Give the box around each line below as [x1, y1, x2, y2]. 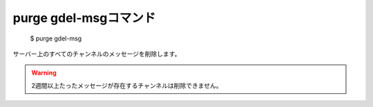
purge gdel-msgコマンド [12, 10, 156, 25]
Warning [31, 69, 57, 77]
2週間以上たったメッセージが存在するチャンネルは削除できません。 [31, 81, 222, 89]
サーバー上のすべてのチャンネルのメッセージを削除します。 [12, 49, 181, 58]
